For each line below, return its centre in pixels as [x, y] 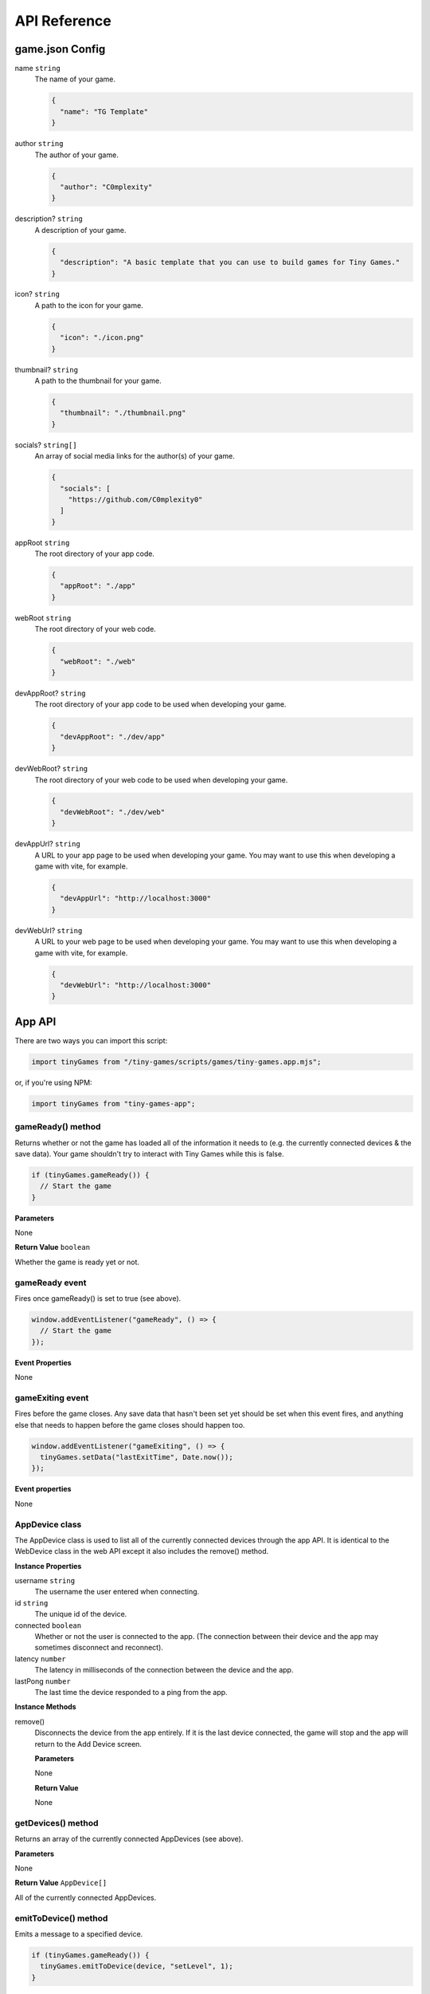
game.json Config [60, 49]
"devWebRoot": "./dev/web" [113, 812]
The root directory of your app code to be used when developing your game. [160, 704]
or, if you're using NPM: [53, 1082]
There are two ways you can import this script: [91, 1040]
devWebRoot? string [51, 769]
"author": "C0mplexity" [106, 187]
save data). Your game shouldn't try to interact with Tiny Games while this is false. [149, 1153]
